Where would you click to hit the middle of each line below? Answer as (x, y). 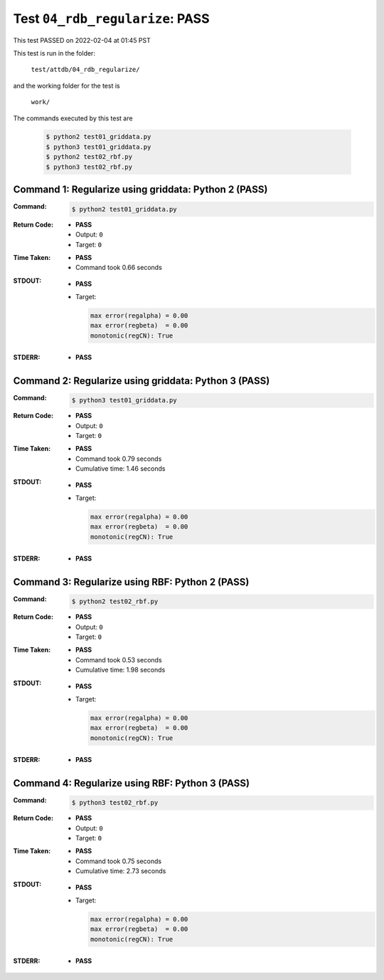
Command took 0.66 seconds (119, 268)
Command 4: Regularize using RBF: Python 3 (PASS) (132, 783)
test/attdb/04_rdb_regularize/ (85, 70)
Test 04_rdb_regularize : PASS (111, 19)
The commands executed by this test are (73, 118)
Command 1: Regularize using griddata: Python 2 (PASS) (140, 190)
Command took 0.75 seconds (119, 861)
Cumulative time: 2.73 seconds (121, 871)
